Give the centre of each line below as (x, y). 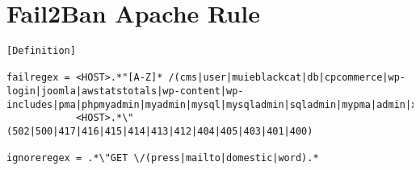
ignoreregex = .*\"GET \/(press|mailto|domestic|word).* (163, 158)
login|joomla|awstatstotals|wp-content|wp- (125, 91)
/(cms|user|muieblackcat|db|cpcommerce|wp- (287, 78)
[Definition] (41, 51)
